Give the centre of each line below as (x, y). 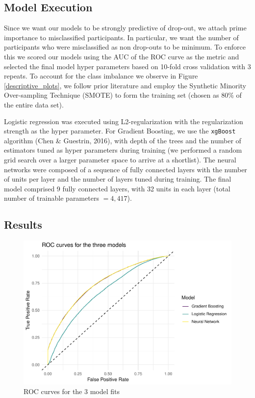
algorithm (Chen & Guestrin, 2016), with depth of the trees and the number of (123, 140)
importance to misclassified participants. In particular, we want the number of (121, 37)
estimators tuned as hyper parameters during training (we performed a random (123, 150)
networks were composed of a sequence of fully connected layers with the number (126, 169)
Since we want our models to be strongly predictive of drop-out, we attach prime (125, 28)
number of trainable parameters (51, 198)
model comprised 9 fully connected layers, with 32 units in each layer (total (117, 188)
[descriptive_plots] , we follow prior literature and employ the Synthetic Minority (125, 85)
